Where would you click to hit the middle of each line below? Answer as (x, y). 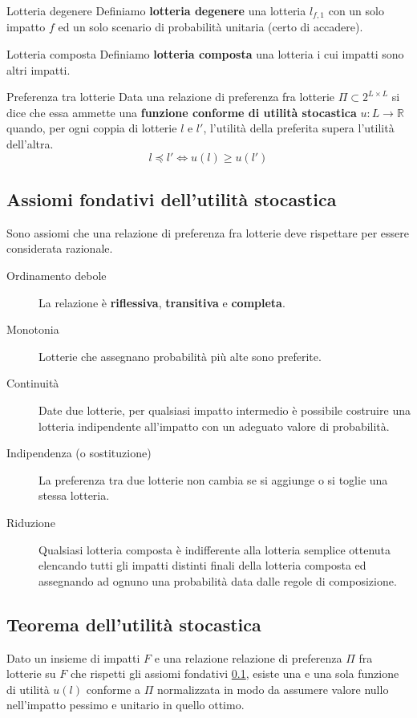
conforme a (113, 689)
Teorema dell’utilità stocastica (134, 624)
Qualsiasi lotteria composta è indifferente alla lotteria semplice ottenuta (215, 549)
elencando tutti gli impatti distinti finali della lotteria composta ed (202, 565)
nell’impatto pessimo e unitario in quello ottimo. (126, 705)
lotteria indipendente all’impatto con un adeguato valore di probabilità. (214, 426)
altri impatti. (38, 69)
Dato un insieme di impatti (73, 657)
